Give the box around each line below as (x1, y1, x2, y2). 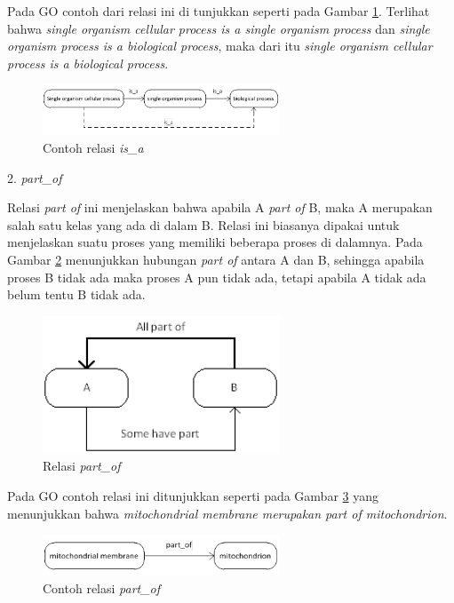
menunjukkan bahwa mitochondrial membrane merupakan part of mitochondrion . (7, 504, 448, 522)
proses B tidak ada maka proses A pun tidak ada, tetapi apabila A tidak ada (7, 267, 426, 286)
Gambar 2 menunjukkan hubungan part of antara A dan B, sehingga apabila (7, 250, 425, 268)
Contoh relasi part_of (43, 578, 161, 597)
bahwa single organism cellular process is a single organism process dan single (7, 19, 430, 37)
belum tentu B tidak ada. (7, 285, 146, 304)
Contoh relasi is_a (43, 138, 144, 156)
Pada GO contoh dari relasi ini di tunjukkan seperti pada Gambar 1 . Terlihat (7, 2, 430, 20)
